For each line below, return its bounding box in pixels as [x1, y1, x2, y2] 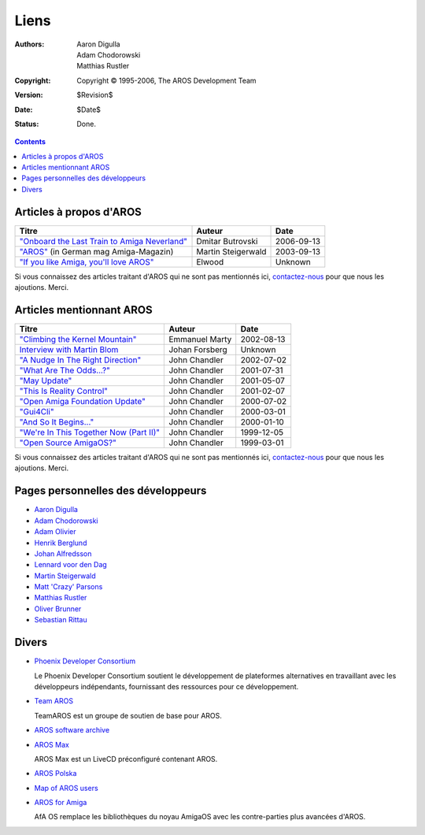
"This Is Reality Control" [19, 386, 109, 397]
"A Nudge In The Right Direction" [19, 354, 142, 366]
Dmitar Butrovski [196, 236, 258, 247]
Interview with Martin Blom [19, 344, 119, 355]
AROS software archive [34, 726, 110, 735]
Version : [14, 91, 43, 100]
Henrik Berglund [34, 538, 87, 547]
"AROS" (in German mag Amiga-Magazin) [19, 246, 174, 257]
